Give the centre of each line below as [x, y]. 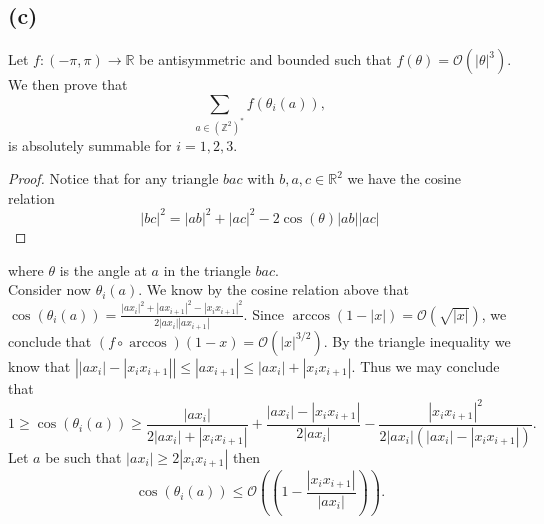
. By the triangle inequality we [417, 340]
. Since [264, 313]
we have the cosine [404, 178]
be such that [83, 456]
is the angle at [103, 269]
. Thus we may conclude [425, 365]
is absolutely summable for [90, 144]
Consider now [49, 289]
